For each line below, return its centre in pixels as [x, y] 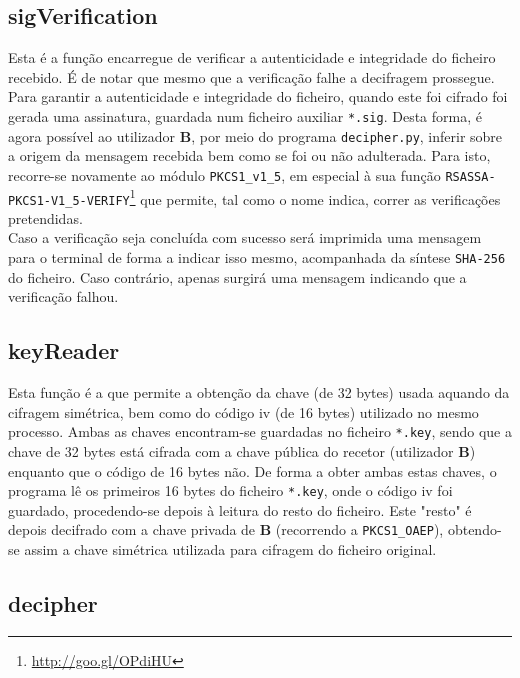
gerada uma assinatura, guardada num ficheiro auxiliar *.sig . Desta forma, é [245, 115]
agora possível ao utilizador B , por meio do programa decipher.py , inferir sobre [255, 135]
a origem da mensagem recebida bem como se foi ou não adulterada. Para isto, [249, 155]
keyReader [64, 350]
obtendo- [474, 529]
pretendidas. [45, 217]
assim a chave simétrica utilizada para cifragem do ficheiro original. [230, 549]
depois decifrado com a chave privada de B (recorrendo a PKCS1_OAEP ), [226, 529]
